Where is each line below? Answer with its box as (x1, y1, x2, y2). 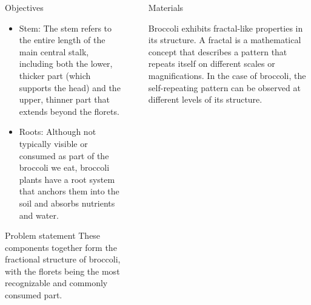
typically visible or (19, 137, 88, 149)
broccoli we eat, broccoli (19, 161, 110, 174)
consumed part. (5, 289, 62, 301)
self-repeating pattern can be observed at (148, 81, 301, 94)
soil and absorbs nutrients (19, 196, 115, 209)
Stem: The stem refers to (19, 21, 112, 34)
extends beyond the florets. (19, 105, 119, 117)
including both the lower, (19, 57, 113, 70)
